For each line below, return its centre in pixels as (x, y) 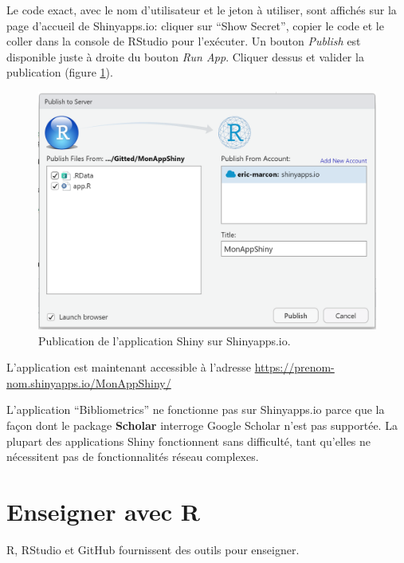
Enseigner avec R (104, 512)
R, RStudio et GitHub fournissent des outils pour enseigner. (153, 549)
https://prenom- (294, 367)
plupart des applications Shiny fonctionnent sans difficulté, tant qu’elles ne (189, 441)
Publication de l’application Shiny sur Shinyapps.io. (165, 340)
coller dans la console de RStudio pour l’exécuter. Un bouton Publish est (184, 41)
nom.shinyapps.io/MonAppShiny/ (89, 382)
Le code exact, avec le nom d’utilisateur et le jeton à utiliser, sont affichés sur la (202, 10)
